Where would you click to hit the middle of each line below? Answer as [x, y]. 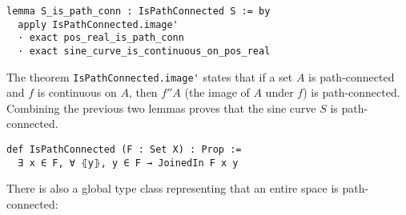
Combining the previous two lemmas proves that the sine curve [161, 107]
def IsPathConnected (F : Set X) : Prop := [124, 150]
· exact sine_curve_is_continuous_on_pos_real [144, 51]
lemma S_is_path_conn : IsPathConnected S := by [139, 11]
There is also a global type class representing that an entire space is [173, 188]
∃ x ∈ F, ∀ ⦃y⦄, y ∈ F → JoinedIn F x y [128, 163]
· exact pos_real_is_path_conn [101, 38]
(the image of [217, 92]
